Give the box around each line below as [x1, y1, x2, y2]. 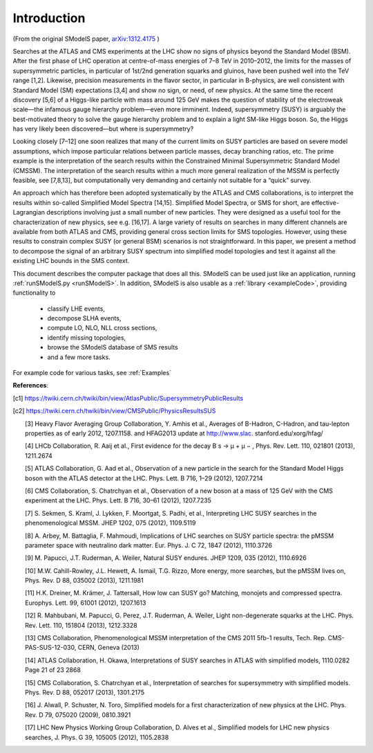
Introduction [12, 10, 86, 26]
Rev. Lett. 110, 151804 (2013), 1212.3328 [25, 621, 137, 629]
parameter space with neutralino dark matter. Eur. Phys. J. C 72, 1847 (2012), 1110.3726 [25, 541, 273, 550]
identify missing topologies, [47, 333, 126, 342]
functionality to [12, 289, 56, 297]
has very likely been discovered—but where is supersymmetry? [12, 125, 194, 133]
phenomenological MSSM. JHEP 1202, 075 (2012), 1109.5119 [25, 519, 196, 527]
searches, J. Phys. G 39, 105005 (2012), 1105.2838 [25, 733, 169, 741]
